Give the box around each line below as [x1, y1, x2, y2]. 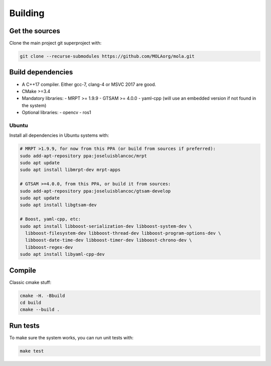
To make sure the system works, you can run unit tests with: [9, 334, 134, 340]
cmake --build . [20, 307, 60, 313]
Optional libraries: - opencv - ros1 [22, 110, 91, 116]
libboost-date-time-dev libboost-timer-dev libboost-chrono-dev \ [25, 237, 192, 243]
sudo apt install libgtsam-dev [20, 202, 97, 208]
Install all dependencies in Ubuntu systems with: [9, 132, 109, 138]
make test [20, 348, 44, 354]
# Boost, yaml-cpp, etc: [20, 216, 81, 222]
